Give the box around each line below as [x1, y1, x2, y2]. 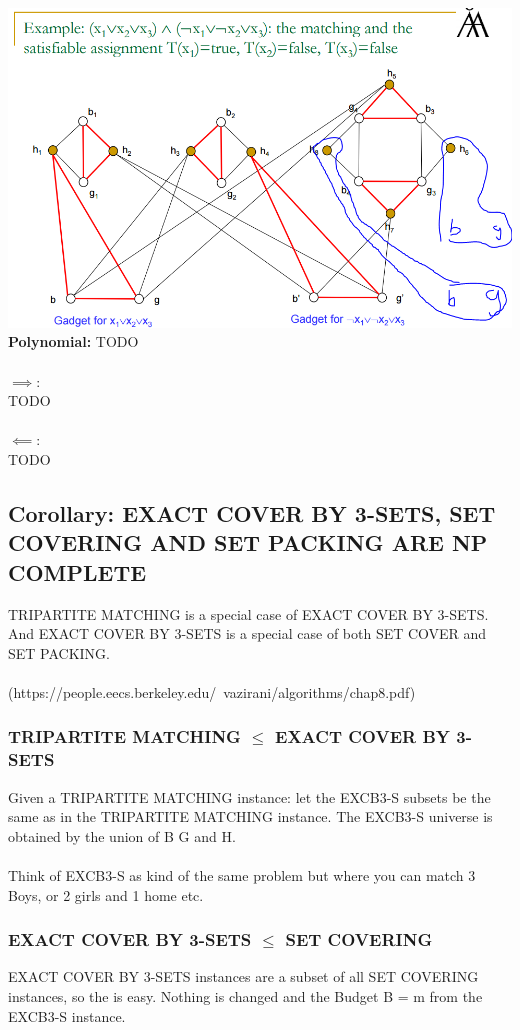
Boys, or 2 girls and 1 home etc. [8, 884, 204, 905]
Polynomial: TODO [8, 331, 139, 352]
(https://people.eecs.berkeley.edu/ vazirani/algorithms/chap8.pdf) [8, 681, 416, 702]
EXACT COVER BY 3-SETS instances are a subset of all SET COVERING [8, 966, 479, 987]
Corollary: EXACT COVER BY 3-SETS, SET [8, 497, 496, 528]
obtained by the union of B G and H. [8, 825, 236, 846]
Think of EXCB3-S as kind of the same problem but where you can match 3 [8, 865, 476, 886]
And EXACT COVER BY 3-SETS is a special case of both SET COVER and [8, 623, 487, 644]
